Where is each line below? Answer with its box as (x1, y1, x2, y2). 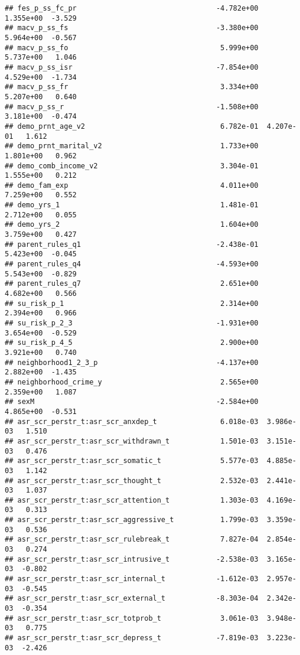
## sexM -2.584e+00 (5, 397, 259, 406)
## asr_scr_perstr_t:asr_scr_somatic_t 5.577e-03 (5, 457, 259, 465)
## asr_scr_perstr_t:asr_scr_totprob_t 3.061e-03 (5, 614, 259, 623)
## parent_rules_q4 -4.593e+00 (5, 260, 259, 269)
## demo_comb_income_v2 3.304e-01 (5, 161, 259, 170)
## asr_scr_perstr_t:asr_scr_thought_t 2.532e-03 (5, 476, 259, 485)
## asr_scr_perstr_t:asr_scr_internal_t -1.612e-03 (5, 575, 259, 584)
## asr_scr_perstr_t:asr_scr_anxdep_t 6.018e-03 (5, 417, 259, 426)
